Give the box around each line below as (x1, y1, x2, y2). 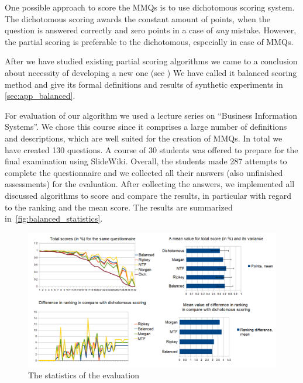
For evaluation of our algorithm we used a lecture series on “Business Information (5, 109, 298, 121)
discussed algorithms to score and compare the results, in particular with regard (5, 189, 292, 201)
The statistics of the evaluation (28, 369, 139, 381)
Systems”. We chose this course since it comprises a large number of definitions (5, 120, 287, 133)
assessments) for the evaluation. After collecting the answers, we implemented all (5, 178, 295, 190)
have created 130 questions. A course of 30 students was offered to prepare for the (5, 143, 298, 156)
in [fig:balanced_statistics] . (5, 212, 103, 225)
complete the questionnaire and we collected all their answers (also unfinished (5, 166, 283, 178)
